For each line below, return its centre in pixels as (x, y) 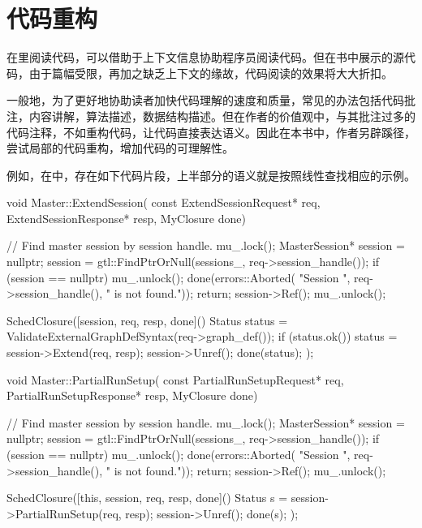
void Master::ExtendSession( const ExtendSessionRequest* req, (164, 202)
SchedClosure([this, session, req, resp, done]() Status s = (147, 498)
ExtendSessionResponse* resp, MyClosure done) (126, 218)
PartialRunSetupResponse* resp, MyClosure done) (132, 395)
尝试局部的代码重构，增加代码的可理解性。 (120, 148)
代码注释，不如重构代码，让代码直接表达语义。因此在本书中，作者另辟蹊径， (211, 132)
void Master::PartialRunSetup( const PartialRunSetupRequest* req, (175, 379)
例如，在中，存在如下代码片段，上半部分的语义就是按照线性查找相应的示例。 (211, 175)
